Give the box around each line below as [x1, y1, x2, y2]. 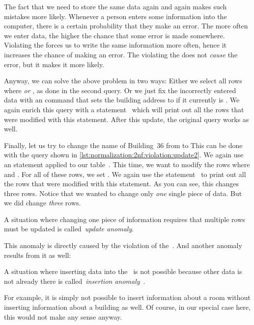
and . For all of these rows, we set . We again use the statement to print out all [4, 169, 246, 179]
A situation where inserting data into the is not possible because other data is [4, 266, 242, 276]
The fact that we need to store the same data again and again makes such [4, 1, 227, 11]
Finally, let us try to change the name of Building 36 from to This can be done [4, 140, 243, 150]
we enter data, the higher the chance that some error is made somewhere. [4, 30, 225, 40]
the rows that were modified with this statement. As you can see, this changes [4, 178, 239, 189]
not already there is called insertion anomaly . [4, 275, 145, 286]
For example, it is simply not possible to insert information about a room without [4, 292, 251, 302]
